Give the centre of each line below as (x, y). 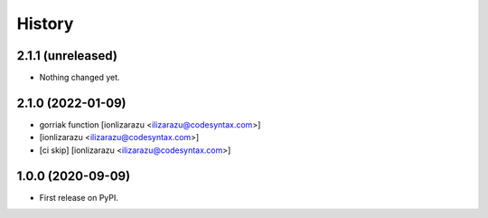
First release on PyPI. (79, 197)
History (45, 24)
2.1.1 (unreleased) (67, 56)
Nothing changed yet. (80, 78)
